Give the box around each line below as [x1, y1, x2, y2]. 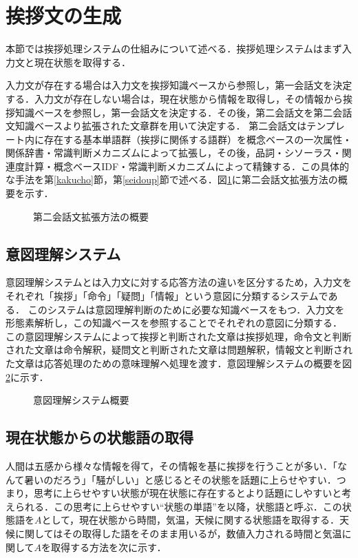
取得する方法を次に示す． [51, 539, 167, 554]
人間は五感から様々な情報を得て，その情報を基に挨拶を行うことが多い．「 [6, 459, 338, 473]
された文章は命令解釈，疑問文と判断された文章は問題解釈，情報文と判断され [6, 342, 352, 357]
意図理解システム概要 [33, 393, 129, 407]
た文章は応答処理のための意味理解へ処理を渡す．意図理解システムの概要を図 [6, 356, 352, 371]
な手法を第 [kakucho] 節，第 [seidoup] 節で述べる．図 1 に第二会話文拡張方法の [6, 172, 338, 187]
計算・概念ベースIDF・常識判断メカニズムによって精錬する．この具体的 [24, 158, 350, 173]
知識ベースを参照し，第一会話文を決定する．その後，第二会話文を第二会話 [14, 105, 352, 119]
